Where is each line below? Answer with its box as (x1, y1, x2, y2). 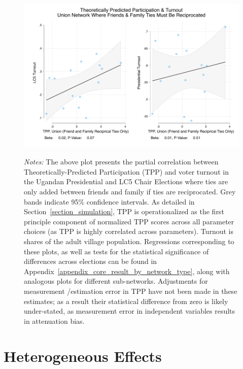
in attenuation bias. (24, 315, 85, 326)
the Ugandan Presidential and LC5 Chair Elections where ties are (24, 176, 228, 187)
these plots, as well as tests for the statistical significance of (24, 246, 209, 256)
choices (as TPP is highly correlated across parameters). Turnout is (24, 226, 233, 237)
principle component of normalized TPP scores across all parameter (24, 216, 234, 226)
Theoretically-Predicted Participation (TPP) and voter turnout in (24, 166, 229, 177)
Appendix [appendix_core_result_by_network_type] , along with (24, 265, 230, 276)
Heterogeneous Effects (4, 345, 162, 366)
